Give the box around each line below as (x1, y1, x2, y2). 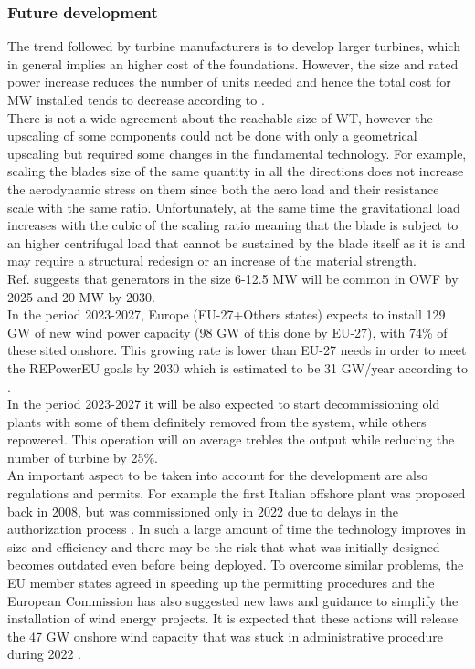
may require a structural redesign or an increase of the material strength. (7, 251, 417, 270)
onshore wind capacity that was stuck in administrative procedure (73, 626, 443, 645)
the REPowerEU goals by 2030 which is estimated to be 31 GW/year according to (7, 358, 469, 377)
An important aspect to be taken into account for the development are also (7, 465, 428, 485)
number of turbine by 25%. (7, 447, 158, 466)
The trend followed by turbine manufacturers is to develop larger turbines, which (7, 37, 460, 56)
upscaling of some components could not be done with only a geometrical (7, 126, 417, 145)
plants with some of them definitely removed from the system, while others (7, 412, 427, 431)
